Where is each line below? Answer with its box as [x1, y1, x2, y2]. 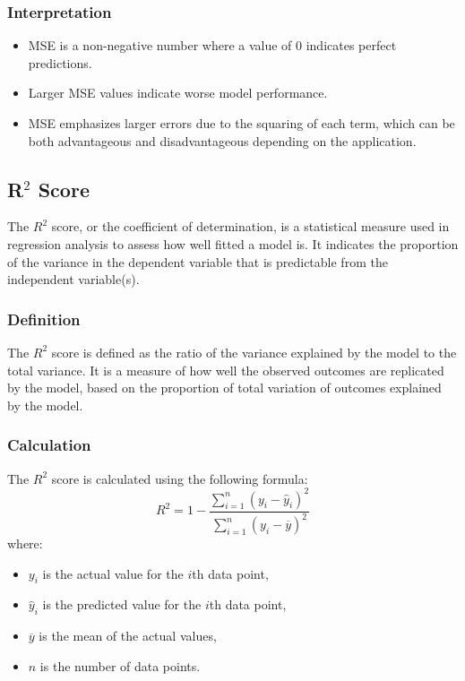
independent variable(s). [7, 270, 140, 289]
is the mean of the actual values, [39, 626, 217, 645]
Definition [7, 307, 81, 330]
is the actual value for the [42, 564, 184, 582]
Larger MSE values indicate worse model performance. [28, 83, 328, 102]
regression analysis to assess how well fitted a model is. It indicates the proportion [7, 234, 459, 253]
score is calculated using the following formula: [51, 469, 308, 487]
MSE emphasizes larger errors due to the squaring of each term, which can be [28, 114, 455, 132]
